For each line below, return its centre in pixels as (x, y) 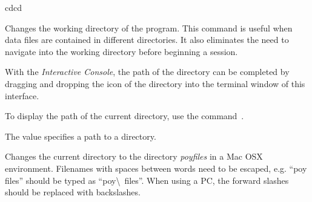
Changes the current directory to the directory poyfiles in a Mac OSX (134, 156)
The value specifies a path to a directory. (81, 136)
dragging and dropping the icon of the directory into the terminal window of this (155, 83)
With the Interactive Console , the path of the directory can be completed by (147, 72)
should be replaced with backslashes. (73, 192)
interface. (22, 95)
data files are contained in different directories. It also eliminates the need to (147, 40)
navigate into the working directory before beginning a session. (121, 51)
